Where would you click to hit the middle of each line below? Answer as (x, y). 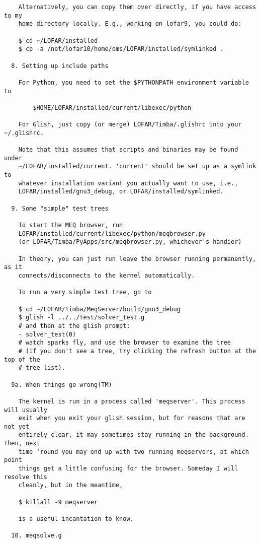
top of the (22, 359)
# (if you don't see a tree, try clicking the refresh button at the (137, 351)
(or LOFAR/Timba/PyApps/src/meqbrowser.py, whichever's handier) (130, 242)
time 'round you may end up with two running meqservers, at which (134, 452)
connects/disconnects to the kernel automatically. (107, 276)
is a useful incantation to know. (76, 519)
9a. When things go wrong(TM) (62, 385)
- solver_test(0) (47, 334)
